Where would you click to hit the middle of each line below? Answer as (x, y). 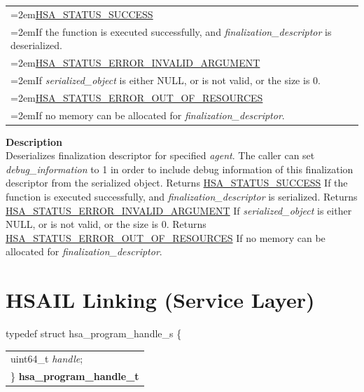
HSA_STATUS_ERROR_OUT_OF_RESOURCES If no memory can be (166, 237)
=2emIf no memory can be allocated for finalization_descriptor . (148, 115)
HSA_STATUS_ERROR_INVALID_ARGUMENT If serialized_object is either (179, 210)
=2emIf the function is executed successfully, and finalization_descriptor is (171, 31)
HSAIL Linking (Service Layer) (160, 300)
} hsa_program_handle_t (75, 376)
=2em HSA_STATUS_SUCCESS (82, 14)
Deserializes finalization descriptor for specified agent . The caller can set (160, 155)
